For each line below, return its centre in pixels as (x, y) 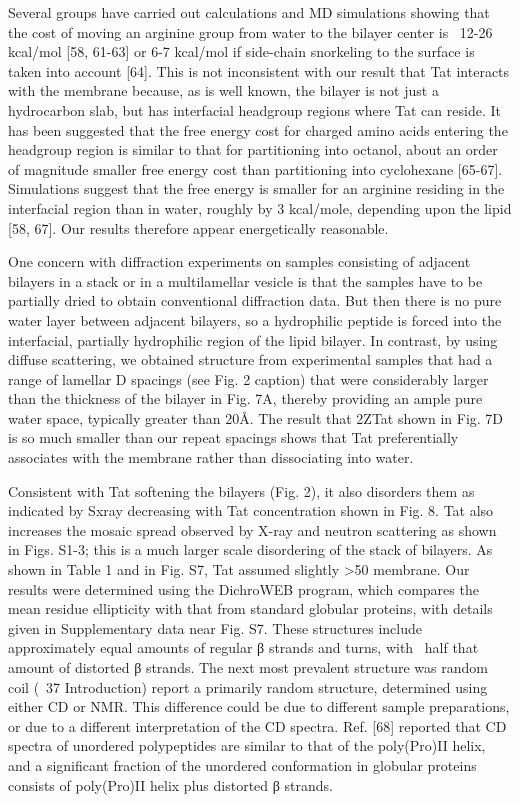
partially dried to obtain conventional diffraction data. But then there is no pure (255, 300)
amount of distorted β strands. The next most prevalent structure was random (248, 667)
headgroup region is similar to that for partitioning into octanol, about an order (253, 149)
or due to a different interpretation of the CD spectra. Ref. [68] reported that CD (257, 725)
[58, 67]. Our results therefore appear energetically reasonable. (198, 227)
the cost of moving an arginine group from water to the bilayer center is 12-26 (250, 31)
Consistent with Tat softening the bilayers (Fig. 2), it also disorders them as (241, 490)
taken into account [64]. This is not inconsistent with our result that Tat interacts (259, 70)
